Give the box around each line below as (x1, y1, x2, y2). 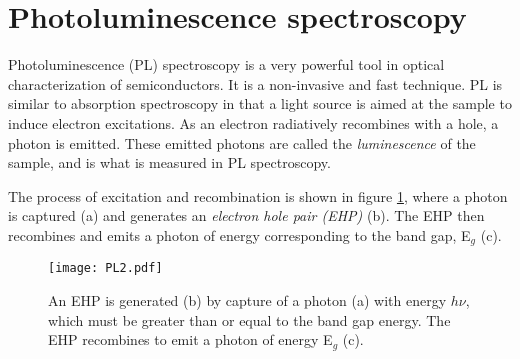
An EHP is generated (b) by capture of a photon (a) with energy (48, 289, 447, 310)
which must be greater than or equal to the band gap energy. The (48, 309, 451, 330)
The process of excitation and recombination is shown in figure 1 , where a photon (8, 185, 508, 206)
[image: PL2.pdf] (48, 261, 163, 276)
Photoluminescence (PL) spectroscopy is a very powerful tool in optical (8, 54, 445, 75)
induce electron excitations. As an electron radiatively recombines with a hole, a (8, 112, 499, 133)
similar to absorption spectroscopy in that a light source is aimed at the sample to (8, 93, 512, 114)
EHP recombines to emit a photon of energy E (48, 329, 333, 350)
